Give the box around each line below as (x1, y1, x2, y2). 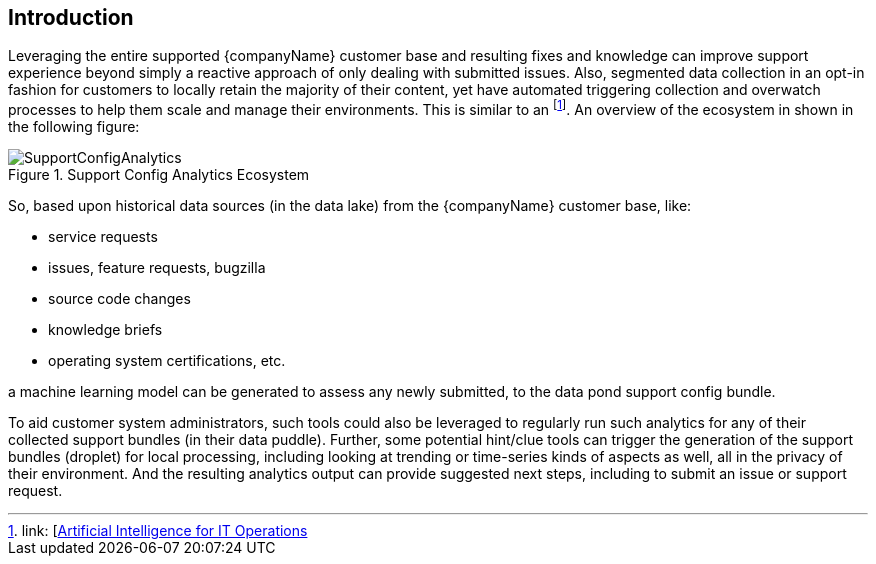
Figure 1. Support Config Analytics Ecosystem (8, 166, 310, 184)
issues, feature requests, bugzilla (48, 259, 266, 277)
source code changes (48, 290, 191, 308)
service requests (48, 228, 158, 246)
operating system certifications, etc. (48, 352, 286, 370)
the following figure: (8, 118, 140, 136)
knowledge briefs (48, 321, 163, 339)
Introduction (8, 5, 134, 30)
